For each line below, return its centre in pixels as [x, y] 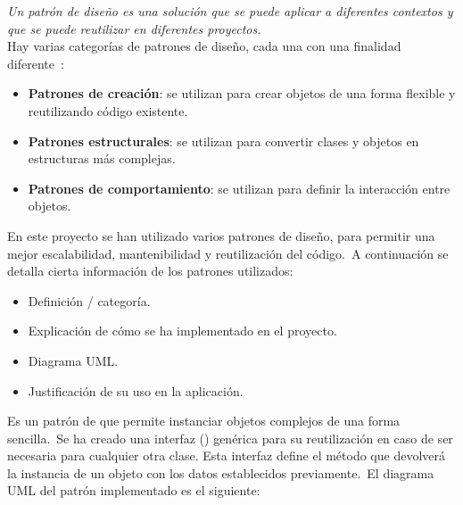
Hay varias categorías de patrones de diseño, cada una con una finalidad [204, 46]
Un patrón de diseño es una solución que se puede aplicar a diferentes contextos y [230, 11]
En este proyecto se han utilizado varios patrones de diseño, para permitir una [221, 235]
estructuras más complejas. [102, 158]
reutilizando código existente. [108, 110]
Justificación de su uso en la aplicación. [136, 390]
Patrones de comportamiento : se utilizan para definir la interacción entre [239, 188]
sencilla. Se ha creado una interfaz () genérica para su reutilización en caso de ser [230, 438]
